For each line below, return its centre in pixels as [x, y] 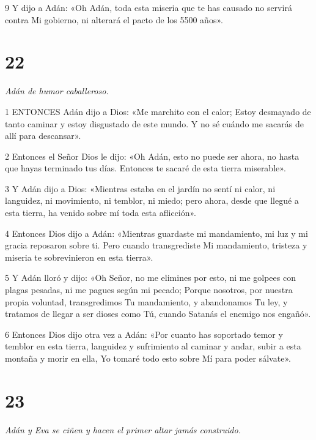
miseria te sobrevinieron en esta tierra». [79, 257]
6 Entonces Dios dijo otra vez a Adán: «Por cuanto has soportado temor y [144, 334]
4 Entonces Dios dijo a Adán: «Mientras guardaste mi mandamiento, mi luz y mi [156, 233]
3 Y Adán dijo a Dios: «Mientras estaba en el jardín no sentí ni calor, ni [140, 188]
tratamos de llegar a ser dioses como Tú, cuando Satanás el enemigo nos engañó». [158, 314]
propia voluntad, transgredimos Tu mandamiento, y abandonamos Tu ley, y [146, 301]
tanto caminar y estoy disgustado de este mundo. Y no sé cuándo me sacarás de [154, 123]
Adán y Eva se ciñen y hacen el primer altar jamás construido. [123, 429]
